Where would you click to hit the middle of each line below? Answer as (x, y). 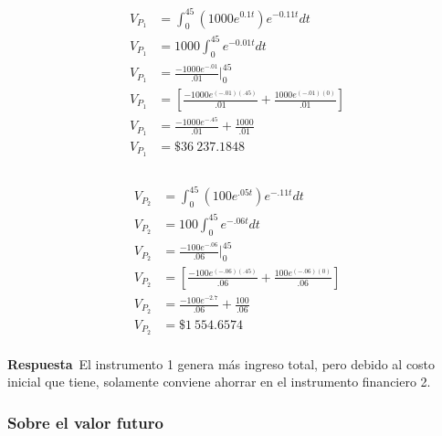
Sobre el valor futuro (85, 422)
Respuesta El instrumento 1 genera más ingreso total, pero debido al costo (221, 363)
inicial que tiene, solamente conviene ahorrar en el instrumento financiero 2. (219, 382)
